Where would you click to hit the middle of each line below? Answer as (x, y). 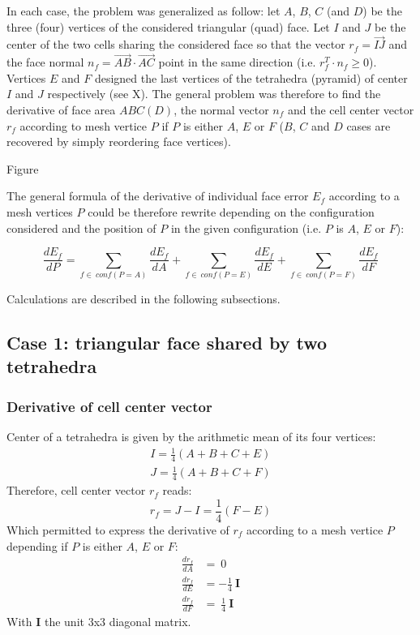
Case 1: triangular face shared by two (167, 342)
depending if (37, 545)
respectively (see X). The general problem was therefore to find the (214, 94)
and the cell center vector (351, 109)
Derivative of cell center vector (109, 406)
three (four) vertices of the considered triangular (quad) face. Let (168, 26)
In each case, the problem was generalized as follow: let (144, 11)
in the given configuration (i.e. (246, 227)
